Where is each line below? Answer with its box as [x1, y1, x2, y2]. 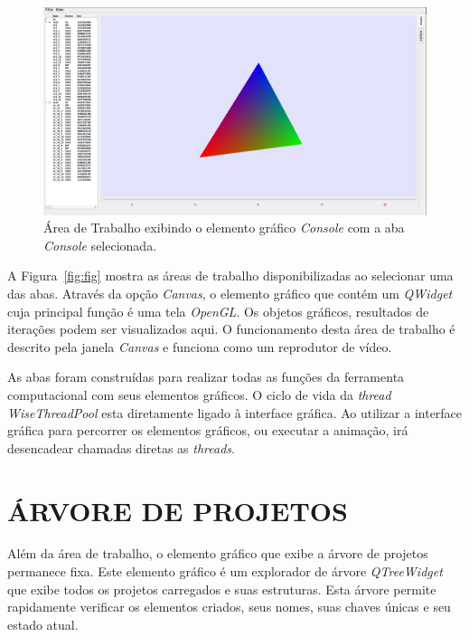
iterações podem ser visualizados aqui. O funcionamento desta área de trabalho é [7, 319, 455, 338]
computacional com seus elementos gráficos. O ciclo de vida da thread [7, 385, 391, 404]
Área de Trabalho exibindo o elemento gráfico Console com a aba [43, 218, 405, 237]
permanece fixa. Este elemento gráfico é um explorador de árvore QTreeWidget [7, 562, 443, 581]
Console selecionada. [43, 235, 157, 254]
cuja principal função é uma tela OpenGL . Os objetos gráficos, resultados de [7, 301, 429, 320]
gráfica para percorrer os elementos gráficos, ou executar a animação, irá [7, 421, 408, 440]
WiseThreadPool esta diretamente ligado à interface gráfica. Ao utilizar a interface [7, 403, 463, 422]
